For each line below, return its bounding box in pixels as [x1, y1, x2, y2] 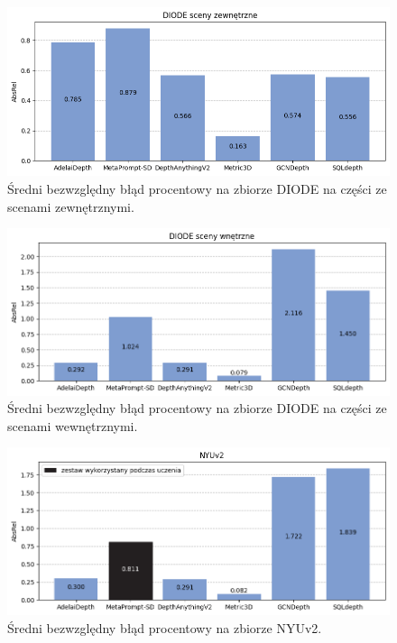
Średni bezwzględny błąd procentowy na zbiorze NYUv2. [7, 618, 322, 637]
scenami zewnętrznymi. [7, 197, 134, 216]
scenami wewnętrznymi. [7, 416, 138, 435]
